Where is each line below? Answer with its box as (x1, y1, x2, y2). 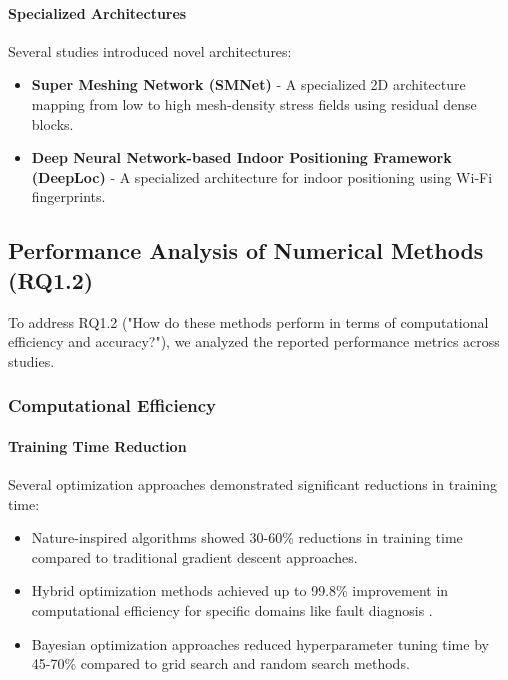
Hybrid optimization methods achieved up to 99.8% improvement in (31, 580, 449, 601)
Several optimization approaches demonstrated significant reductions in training (8, 473, 497, 494)
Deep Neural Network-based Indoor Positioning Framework (31, 147, 452, 168)
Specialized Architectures (8, 2, 187, 23)
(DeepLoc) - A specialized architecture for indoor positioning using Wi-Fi (31, 166, 493, 187)
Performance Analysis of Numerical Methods (8, 235, 484, 266)
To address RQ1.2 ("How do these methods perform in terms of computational (8, 311, 489, 332)
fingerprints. (31, 186, 106, 207)
